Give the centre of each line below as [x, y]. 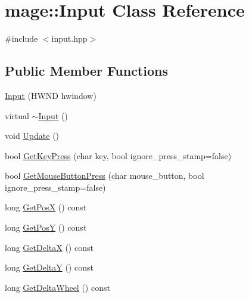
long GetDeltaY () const [49, 267]
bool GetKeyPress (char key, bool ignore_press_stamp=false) [118, 155]
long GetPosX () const [46, 207]
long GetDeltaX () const [49, 247]
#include [21, 38]
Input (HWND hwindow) [51, 95]
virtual [17, 115]
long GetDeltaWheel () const [57, 287]
